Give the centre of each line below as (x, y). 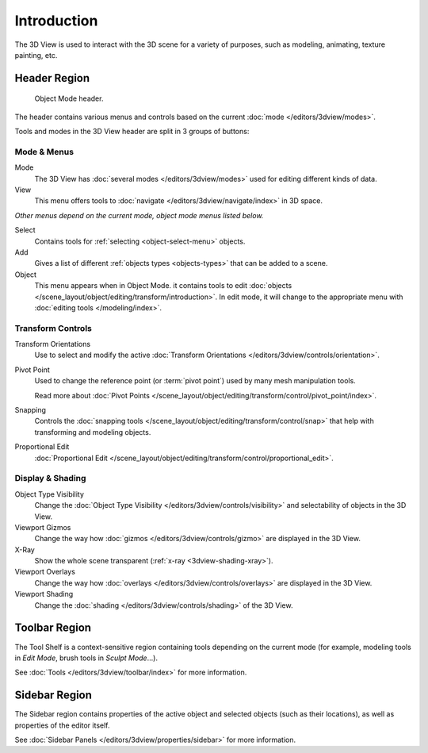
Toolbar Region (53, 628)
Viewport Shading (44, 594)
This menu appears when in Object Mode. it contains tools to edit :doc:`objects (163, 286)
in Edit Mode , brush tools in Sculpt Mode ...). (86, 658)
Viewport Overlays (45, 572)
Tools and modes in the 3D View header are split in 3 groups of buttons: (132, 132)
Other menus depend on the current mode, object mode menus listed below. (139, 215)
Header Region (52, 78)
